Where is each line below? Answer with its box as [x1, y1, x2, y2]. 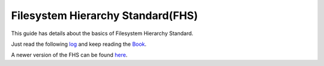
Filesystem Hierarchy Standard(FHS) [11, 9, 198, 22]
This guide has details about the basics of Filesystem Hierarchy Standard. [11, 30, 194, 37]
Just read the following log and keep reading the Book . [11, 40, 147, 48]
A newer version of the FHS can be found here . [11, 51, 128, 59]
